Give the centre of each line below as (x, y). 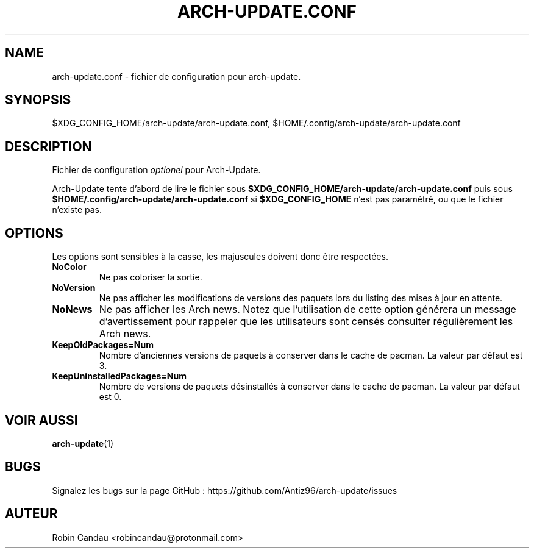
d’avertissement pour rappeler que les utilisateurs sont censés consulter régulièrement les (306, 322)
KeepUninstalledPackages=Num (119, 376)
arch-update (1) (83, 443)
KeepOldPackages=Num (103, 345)
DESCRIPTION (48, 146)
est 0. (110, 397)
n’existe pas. (77, 210)
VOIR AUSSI (41, 420)
